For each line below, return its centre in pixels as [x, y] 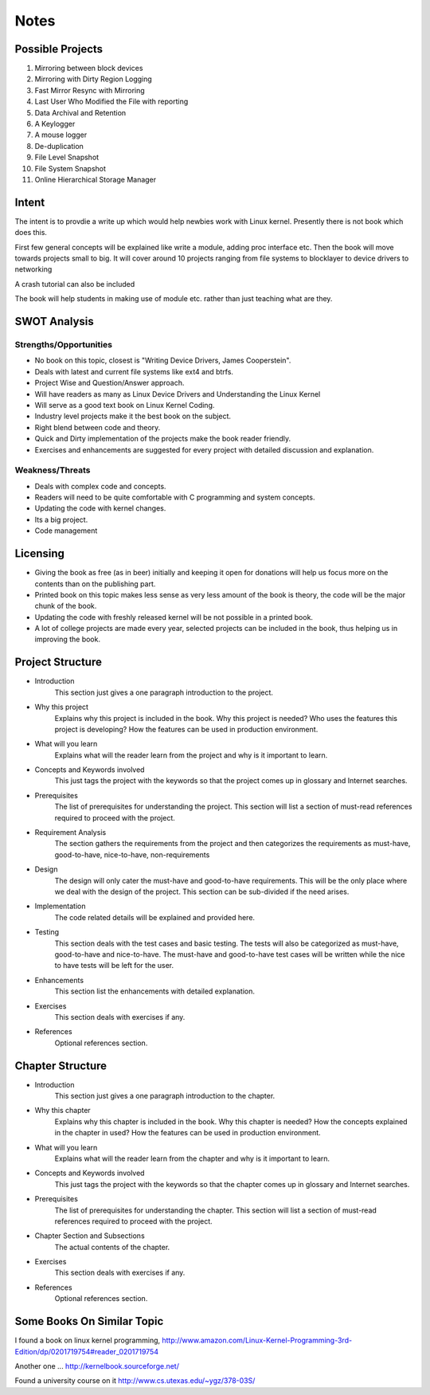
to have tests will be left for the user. [114, 966]
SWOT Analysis [55, 321]
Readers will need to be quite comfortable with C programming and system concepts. [175, 497]
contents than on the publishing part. [95, 584]
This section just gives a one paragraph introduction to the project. [164, 692]
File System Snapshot [70, 168]
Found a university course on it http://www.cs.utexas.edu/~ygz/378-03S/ [135, 1381]
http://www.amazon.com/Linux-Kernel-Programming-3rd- [257, 1340]
